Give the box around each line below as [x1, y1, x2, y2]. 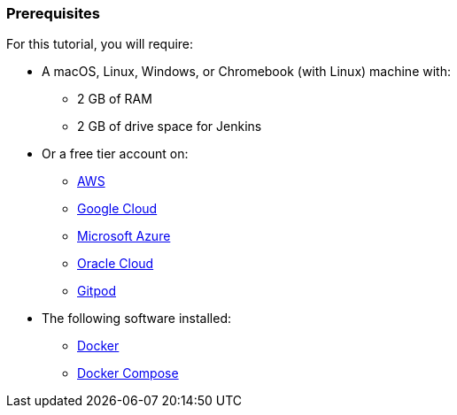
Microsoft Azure [77, 228, 171, 244]
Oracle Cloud [77, 256, 154, 272]
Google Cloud [77, 201, 158, 217]
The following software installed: [42, 311, 231, 327]
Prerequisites [6, 4, 100, 22]
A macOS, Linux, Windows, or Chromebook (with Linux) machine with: [42, 64, 451, 80]
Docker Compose [77, 365, 179, 381]
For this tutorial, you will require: [6, 36, 194, 52]
